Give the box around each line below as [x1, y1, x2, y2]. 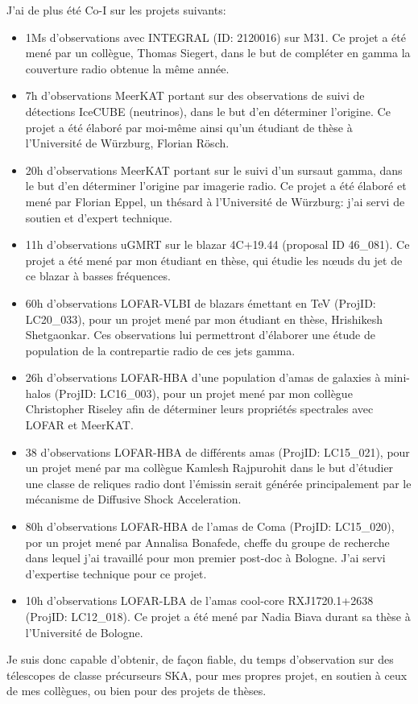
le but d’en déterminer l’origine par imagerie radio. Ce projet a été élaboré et [25, 177, 407, 194]
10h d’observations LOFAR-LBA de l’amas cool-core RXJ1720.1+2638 [25, 592, 374, 609]
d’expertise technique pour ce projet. [25, 565, 207, 582]
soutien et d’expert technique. [25, 209, 172, 226]
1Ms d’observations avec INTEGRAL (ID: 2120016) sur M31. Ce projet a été [25, 28, 407, 45]
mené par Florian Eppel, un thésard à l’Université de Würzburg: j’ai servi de [25, 193, 405, 209]
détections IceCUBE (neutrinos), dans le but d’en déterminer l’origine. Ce [25, 102, 391, 119]
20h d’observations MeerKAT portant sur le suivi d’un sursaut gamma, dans [25, 161, 403, 178]
